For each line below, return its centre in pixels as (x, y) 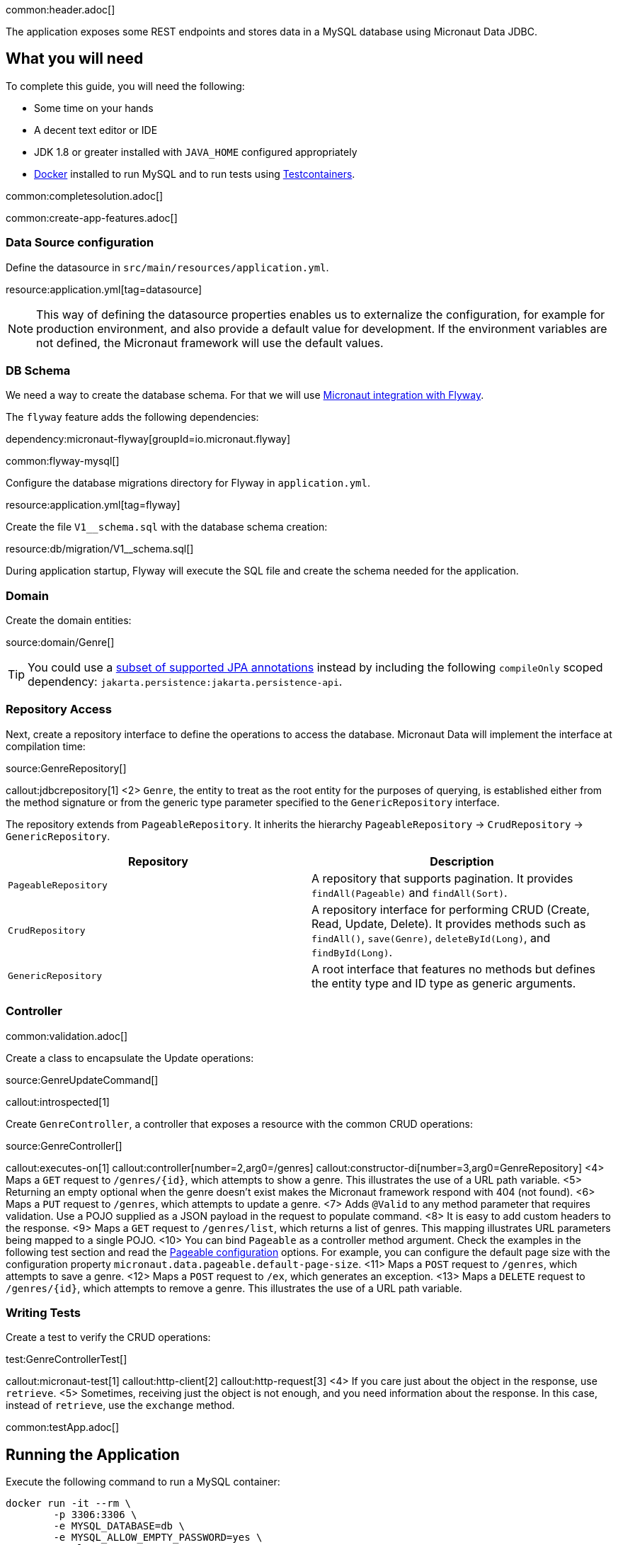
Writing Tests (43, 1312)
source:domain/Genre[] (60, 643)
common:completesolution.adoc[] (85, 196)
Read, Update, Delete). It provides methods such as (449, 923)
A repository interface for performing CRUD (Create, (451, 909)
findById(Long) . (352, 952)
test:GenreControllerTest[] (67, 1359)
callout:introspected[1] (58, 1102)
